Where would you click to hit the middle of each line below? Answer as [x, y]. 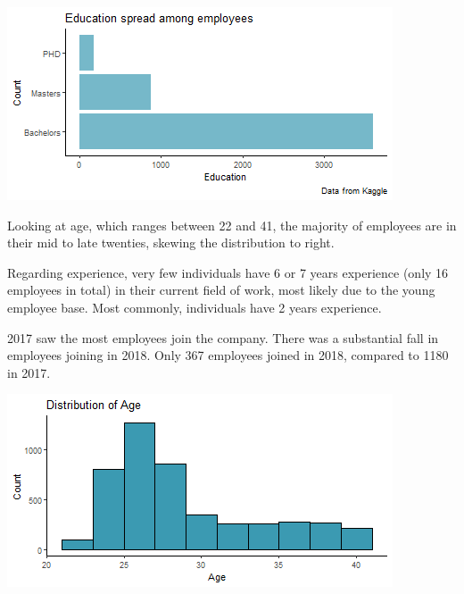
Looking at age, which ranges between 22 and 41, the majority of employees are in [232, 225]
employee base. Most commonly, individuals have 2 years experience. [195, 307]
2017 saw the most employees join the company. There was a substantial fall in [223, 337]
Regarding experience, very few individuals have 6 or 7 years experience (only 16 [228, 272]
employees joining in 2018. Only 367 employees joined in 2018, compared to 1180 [228, 355]
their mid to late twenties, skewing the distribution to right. [171, 243]
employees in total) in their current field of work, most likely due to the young [221, 290]
